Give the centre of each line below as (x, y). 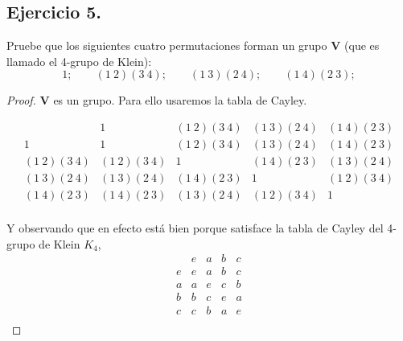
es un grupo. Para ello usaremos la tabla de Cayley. (180, 100)
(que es (362, 45)
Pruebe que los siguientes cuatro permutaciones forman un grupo (167, 45)
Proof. (21, 100)
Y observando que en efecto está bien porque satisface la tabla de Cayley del (195, 228)
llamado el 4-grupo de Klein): (79, 61)
